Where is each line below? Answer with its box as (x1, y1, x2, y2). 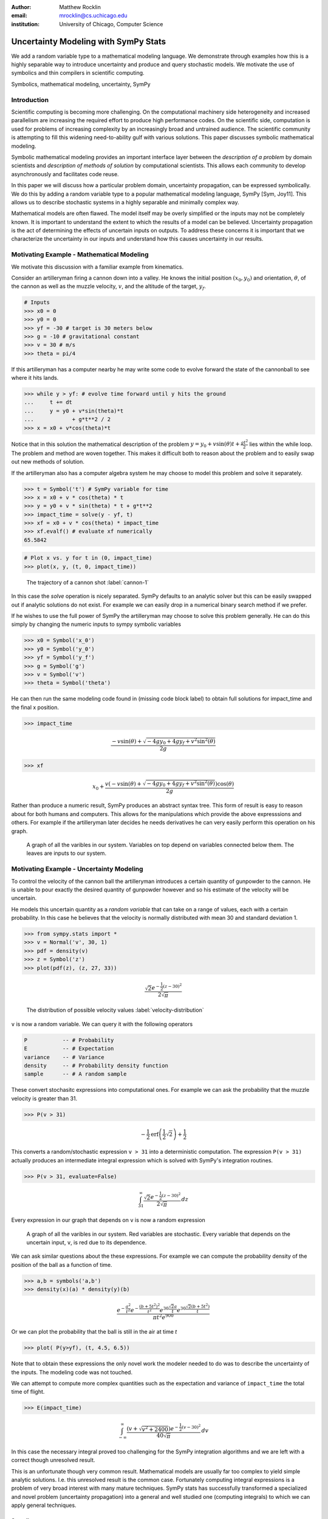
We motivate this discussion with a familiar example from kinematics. (11, 263, 184, 270)
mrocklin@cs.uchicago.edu (59, 12, 128, 19)
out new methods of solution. (11, 458, 84, 465)
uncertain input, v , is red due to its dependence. (26, 1239, 147, 1246)
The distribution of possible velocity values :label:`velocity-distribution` (26, 1006, 204, 1014)
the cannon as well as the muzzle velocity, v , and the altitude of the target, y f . (11, 283, 207, 292)
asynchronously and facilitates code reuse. (11, 170, 119, 177)
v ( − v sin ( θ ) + (104, 780, 142, 787)
